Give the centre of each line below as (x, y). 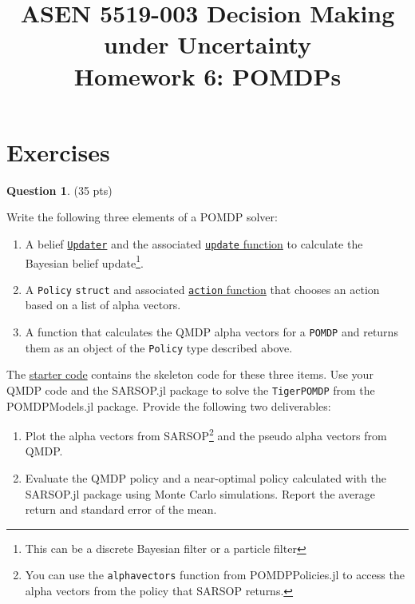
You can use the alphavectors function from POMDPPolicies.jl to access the (215, 575)
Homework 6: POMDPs (207, 75)
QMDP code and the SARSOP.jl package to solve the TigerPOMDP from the (191, 389)
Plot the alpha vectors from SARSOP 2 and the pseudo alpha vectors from (206, 434)
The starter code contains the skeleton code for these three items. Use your (190, 374)
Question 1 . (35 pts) (59, 190)
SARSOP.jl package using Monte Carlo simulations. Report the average (200, 493)
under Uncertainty (207, 44)
